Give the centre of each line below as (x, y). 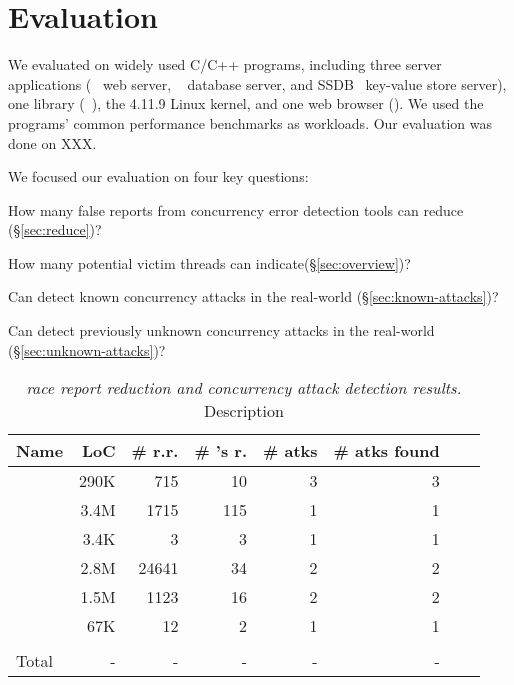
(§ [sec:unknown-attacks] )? (87, 349)
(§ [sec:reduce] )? (55, 229)
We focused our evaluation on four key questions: (158, 176)
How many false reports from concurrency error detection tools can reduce (236, 209)
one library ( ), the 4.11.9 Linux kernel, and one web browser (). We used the (246, 103)
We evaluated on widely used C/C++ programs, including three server (225, 64)
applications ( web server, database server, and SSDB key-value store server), (257, 83)
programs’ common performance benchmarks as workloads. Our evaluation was (250, 122)
